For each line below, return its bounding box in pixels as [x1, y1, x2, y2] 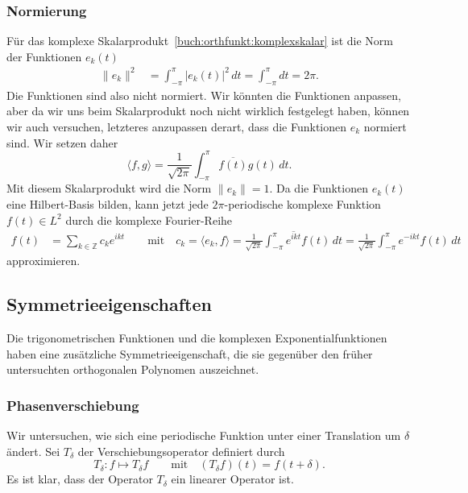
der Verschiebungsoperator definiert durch [77, 442, 285, 459]
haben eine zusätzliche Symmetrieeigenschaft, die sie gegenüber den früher [6, 345, 373, 362]
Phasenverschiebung [6, 395, 139, 415]
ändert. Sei [6, 442, 60, 459]
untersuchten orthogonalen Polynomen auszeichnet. [6, 361, 259, 378]
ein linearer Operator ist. [171, 470, 294, 487]
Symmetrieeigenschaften [6, 292, 212, 317]
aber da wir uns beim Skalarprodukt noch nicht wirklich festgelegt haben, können [6, 102, 410, 119]
